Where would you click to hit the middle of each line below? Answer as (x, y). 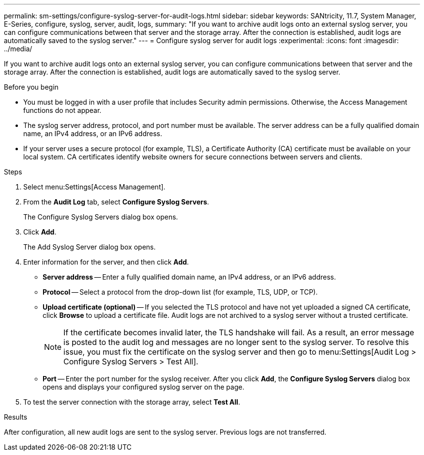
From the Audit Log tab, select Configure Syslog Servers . (116, 202)
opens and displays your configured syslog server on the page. (144, 387)
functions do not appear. (62, 110)
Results (16, 417)
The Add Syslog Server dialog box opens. (90, 247)
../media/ (18, 49)
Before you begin (31, 87)
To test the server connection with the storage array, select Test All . (132, 402)
